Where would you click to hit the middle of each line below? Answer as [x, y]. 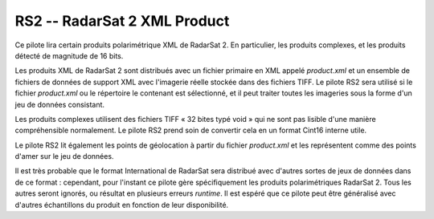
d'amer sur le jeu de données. [64, 156]
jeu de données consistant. [59, 104]
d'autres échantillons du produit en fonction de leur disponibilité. [122, 205]
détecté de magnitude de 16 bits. [69, 55]
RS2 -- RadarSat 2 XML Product [122, 21]
